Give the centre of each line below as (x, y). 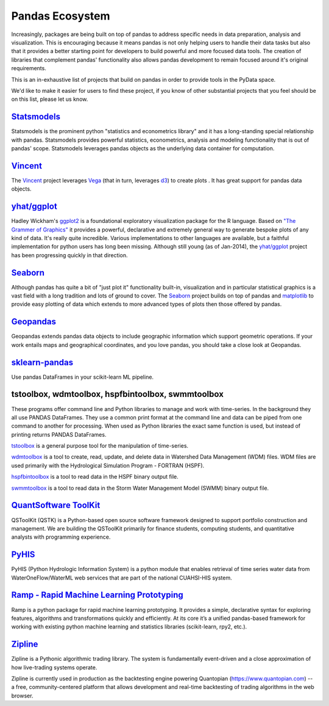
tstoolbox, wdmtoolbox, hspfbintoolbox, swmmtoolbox (117, 394)
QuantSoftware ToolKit (56, 505)
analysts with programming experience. (61, 537)
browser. (22, 696)
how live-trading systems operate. (54, 667)
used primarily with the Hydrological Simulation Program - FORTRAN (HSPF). (108, 465)
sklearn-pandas (42, 362)
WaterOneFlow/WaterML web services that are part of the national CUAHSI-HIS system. (122, 578)
